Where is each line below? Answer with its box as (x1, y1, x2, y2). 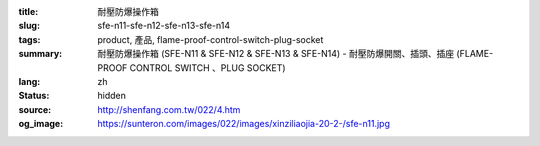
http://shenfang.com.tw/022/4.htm (97, 103, 241, 115)
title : (18, 6, 39, 17)
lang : (18, 75, 41, 87)
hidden (97, 90, 127, 102)
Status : (18, 90, 50, 102)
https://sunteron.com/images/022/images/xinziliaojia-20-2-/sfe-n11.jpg (97, 118, 390, 130)
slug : (18, 20, 40, 32)
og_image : (18, 118, 64, 130)
